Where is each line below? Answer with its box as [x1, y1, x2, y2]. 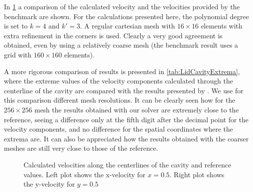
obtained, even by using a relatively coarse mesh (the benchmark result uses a [4, 40, 238, 50]
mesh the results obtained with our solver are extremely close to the [34, 104, 239, 114]
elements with [201, 21, 243, 31]
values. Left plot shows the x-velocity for [24, 169, 146, 179]
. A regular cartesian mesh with [80, 21, 175, 31]
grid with [4, 49, 32, 59]
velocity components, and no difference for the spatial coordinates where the [4, 124, 233, 134]
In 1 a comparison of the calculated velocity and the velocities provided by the [4, 1, 240, 11]
